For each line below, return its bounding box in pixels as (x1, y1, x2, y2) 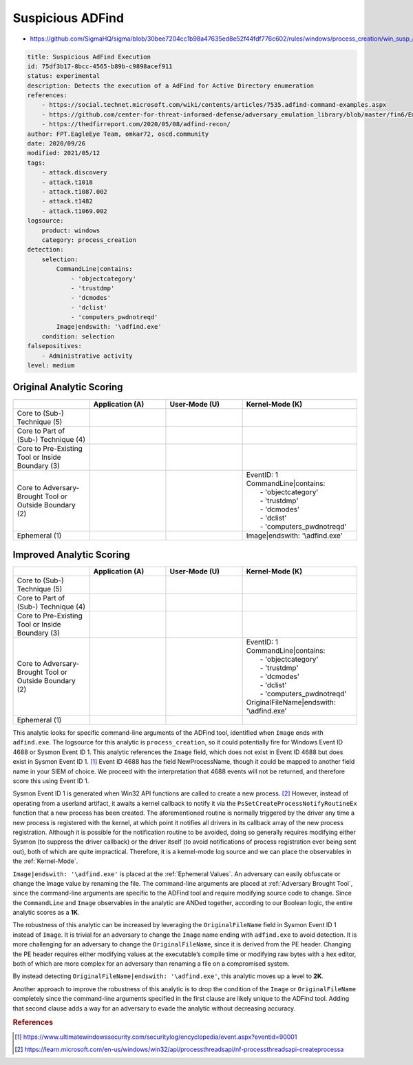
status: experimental (27, 72, 100, 80)
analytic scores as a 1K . (12, 909, 80, 917)
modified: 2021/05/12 (27, 149, 100, 157)
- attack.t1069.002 (41, 207, 108, 215)
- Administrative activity (41, 352, 134, 360)
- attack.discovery (41, 169, 108, 176)
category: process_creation (41, 236, 137, 244)
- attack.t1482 (41, 197, 93, 205)
